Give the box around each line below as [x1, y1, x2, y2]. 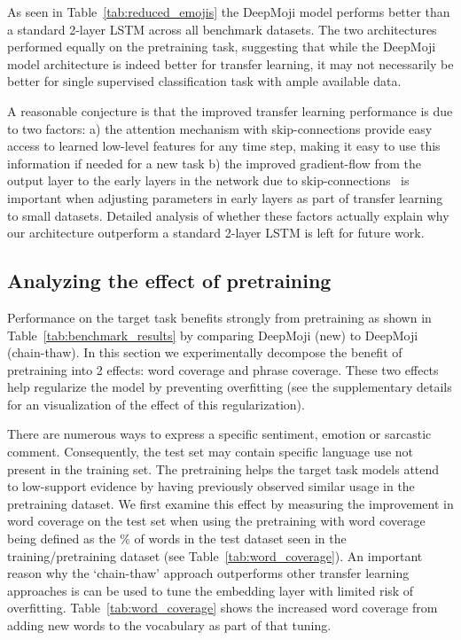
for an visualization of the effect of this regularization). [7, 394, 305, 413]
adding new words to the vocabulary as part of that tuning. [7, 616, 332, 635]
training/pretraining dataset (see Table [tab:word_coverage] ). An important [7, 546, 423, 565]
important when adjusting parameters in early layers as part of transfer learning [7, 188, 443, 207]
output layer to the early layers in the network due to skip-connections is [7, 171, 410, 190]
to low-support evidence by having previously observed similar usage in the [7, 477, 415, 496]
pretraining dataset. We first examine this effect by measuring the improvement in [7, 494, 454, 512]
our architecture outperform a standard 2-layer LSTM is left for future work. [7, 223, 425, 242]
